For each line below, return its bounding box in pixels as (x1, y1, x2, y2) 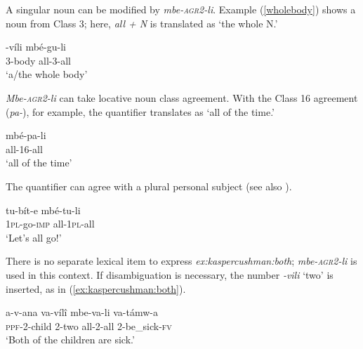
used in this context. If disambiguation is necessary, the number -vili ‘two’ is (6, 267, 334, 282)
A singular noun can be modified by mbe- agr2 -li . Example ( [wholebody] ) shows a (6, 2, 356, 16)
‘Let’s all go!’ (6, 230, 62, 244)
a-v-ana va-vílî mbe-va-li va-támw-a (6, 305, 158, 320)
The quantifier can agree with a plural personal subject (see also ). (6, 178, 292, 193)
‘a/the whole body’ (6, 67, 88, 81)
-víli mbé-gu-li (6, 39, 66, 54)
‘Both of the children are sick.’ (6, 332, 135, 347)
